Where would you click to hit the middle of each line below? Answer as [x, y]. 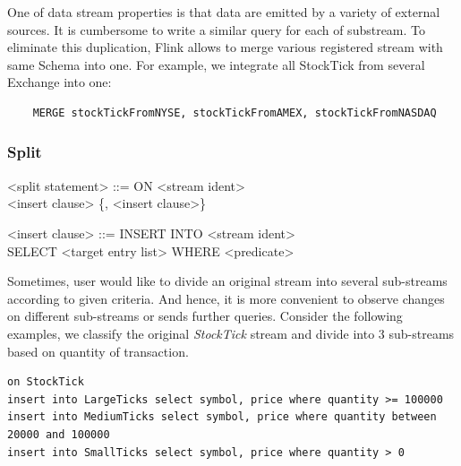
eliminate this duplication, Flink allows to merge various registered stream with [225, 47]
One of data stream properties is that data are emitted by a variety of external [224, 12]
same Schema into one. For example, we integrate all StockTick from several [216, 64]
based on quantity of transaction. [98, 351]
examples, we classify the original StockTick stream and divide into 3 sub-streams [231, 333]
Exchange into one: [60, 82]
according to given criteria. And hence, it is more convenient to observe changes [226, 298]
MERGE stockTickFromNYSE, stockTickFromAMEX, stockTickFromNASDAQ [235, 112]
